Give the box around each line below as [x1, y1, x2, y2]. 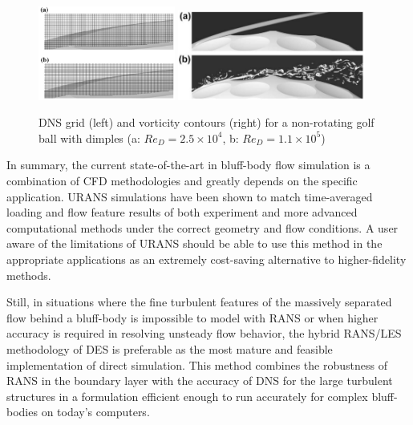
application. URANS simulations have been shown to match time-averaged [6, 188, 373, 204]
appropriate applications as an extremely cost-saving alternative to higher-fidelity [6, 250, 407, 267]
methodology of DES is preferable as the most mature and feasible [6, 340, 333, 357]
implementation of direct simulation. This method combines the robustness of [6, 356, 387, 373]
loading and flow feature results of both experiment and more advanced [6, 204, 358, 221]
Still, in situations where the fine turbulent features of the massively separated [6, 293, 392, 310]
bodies [6, 403, 38, 420]
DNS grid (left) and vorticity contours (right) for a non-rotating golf [38, 114, 375, 131]
